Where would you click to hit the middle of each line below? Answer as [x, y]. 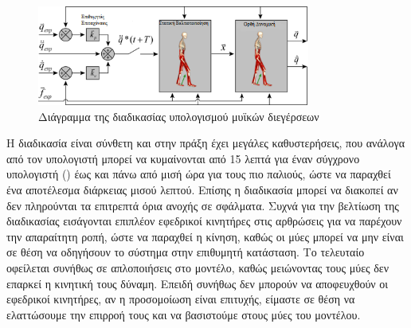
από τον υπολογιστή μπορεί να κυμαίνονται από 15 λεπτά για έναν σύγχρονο [183, 158]
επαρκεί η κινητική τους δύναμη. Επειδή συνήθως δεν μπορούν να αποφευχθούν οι [198, 283]
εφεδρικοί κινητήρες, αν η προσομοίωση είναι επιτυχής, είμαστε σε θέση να [181, 299]
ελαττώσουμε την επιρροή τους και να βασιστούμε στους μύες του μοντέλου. [184, 314]
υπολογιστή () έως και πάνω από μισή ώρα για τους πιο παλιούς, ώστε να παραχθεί [199, 174]
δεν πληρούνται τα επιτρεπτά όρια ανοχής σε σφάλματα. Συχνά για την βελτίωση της [203, 205]
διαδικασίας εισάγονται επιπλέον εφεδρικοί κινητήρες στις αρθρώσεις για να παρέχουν [204, 221]
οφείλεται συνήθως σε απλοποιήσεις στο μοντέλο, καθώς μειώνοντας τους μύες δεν [198, 267]
